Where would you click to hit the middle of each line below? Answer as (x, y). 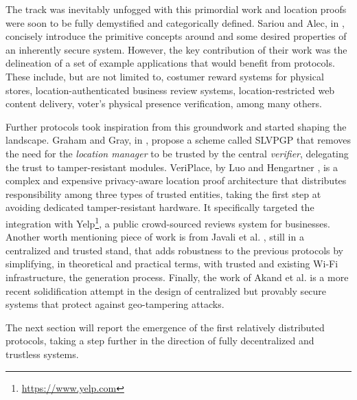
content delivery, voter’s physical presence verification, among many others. (164, 103)
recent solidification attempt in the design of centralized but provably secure (166, 290)
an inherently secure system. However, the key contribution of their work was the (176, 49)
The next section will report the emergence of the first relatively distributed (165, 327)
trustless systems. (42, 354)
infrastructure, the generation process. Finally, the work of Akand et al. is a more (177, 277)
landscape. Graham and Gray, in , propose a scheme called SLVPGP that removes (178, 140)
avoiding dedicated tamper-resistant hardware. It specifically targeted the (160, 207)
